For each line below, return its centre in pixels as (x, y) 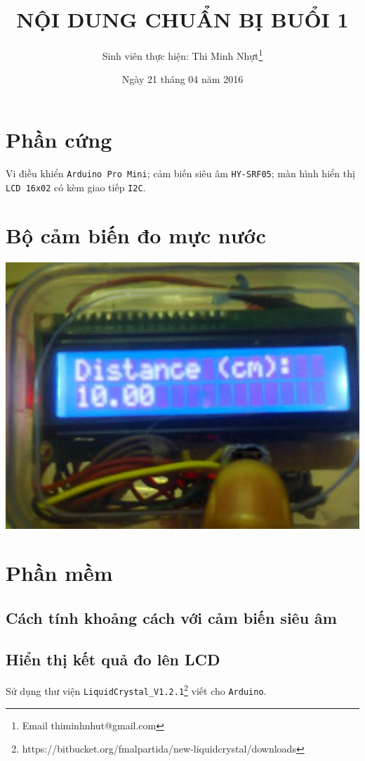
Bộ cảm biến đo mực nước (136, 235)
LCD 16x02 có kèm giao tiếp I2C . (76, 187)
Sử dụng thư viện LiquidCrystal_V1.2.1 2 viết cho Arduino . (136, 690)
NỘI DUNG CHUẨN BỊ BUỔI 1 (182, 19)
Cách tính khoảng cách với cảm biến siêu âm (171, 617)
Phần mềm (59, 573)
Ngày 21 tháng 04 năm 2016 (182, 79)
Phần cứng (59, 139)
